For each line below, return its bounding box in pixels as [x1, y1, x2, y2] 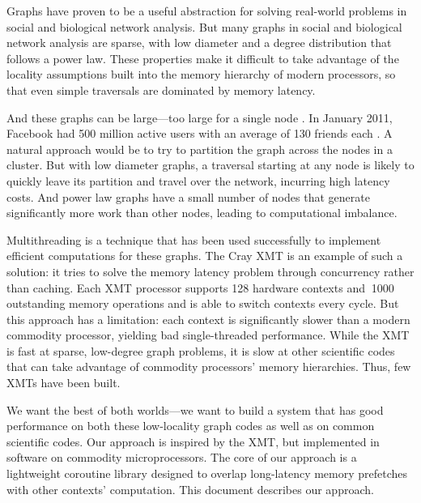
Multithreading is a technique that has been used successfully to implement [6, 231, 381, 248]
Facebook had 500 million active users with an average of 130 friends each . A [6, 125, 393, 142]
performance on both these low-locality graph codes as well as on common [6, 417, 375, 434]
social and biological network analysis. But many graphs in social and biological [6, 18, 402, 35]
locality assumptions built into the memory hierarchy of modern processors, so [6, 66, 396, 83]
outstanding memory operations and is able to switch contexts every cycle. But [6, 295, 399, 312]
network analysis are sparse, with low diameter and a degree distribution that [6, 34, 392, 51]
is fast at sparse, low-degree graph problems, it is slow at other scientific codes [6, 342, 395, 359]
